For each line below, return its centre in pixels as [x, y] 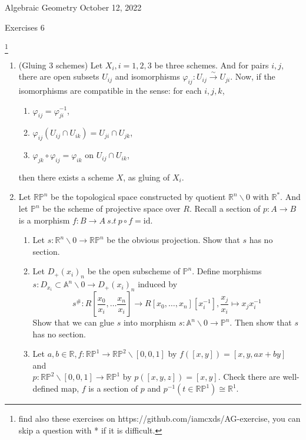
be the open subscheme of [134, 271]
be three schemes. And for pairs [212, 65]
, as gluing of [147, 177]
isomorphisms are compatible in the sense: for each [110, 90]
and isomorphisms [147, 76]
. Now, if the [253, 76]
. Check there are [249, 377]
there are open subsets [59, 76]
